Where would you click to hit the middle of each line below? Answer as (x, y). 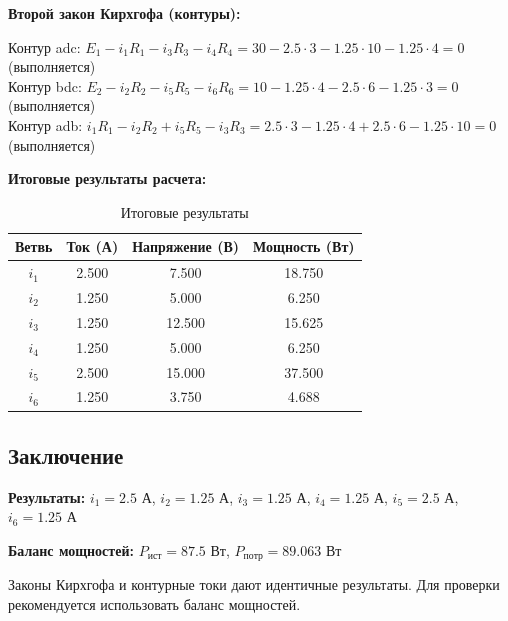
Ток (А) (92, 246)
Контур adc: (44, 46)
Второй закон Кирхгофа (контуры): (124, 13)
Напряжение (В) (186, 246)
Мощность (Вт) (304, 246)
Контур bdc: (45, 85)
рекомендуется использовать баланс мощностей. (154, 603)
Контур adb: (45, 124)
